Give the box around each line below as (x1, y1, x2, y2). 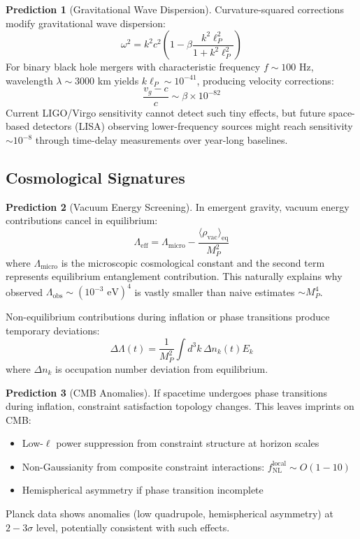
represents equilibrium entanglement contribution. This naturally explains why (6, 269, 343, 283)
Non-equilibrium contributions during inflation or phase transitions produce (6, 309, 330, 324)
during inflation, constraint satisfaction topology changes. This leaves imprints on (6, 399, 354, 413)
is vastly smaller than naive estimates (134, 284, 295, 299)
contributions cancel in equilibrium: (6, 213, 158, 228)
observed (6, 284, 43, 299)
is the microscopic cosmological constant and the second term (61, 255, 325, 269)
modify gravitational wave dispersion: (6, 15, 166, 30)
